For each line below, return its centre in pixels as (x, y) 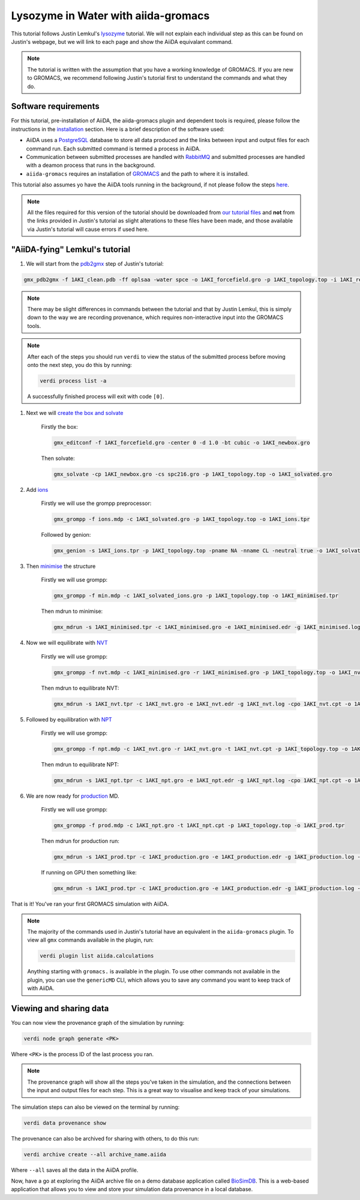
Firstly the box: (59, 426)
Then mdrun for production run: (80, 841)
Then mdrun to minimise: (72, 611)
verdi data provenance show (65, 1123)
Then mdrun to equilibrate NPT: (80, 764)
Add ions (37, 489)
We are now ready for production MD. (73, 796)
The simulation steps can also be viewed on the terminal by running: (95, 1107)
